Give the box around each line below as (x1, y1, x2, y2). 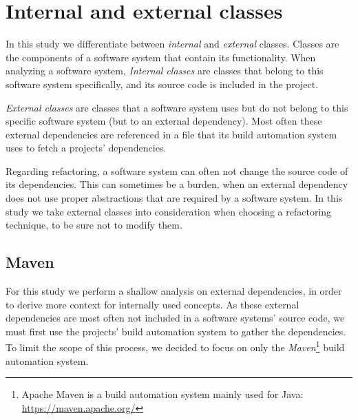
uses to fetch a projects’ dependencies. (6, 140, 167, 155)
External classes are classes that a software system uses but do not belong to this (6, 100, 348, 114)
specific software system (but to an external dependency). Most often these (6, 114, 322, 128)
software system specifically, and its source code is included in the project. (6, 76, 319, 91)
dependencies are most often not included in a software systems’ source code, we (6, 311, 345, 325)
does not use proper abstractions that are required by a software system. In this (6, 191, 343, 205)
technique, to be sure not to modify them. (6, 218, 182, 232)
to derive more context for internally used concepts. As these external (6, 297, 299, 311)
